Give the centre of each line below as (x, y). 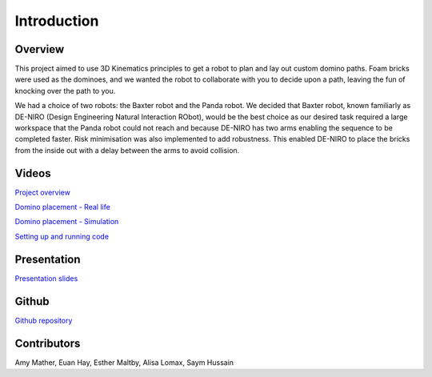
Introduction (57, 21)
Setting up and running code (62, 236)
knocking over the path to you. (65, 90)
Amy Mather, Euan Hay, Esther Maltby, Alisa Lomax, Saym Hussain (124, 362)
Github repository (44, 320)
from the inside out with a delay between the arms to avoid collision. (127, 150)
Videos (33, 173)
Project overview (43, 192)
